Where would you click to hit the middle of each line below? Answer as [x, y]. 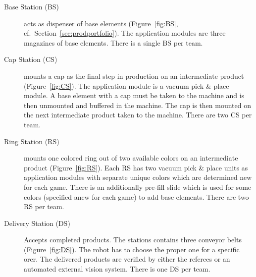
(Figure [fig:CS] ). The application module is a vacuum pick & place [127, 85]
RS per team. [44, 206]
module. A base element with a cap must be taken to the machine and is [134, 95]
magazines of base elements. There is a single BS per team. [113, 42]
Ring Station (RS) [32, 141]
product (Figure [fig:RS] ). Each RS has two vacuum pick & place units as [136, 167]
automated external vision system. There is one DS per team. [117, 269]
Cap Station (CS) [31, 59]
